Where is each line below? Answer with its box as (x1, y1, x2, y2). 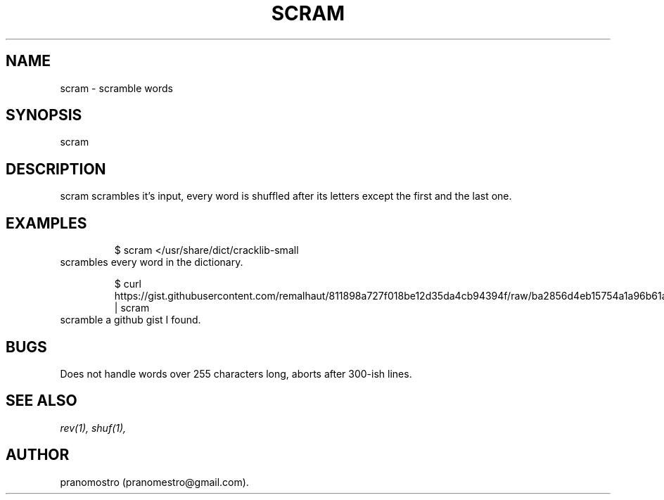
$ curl (114, 278, 141, 290)
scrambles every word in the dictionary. (60, 256, 243, 269)
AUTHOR (6, 446, 70, 464)
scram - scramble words (60, 82, 173, 94)
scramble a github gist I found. (60, 314, 201, 326)
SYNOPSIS (6, 106, 82, 124)
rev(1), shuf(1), (60, 421, 127, 434)
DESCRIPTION (6, 160, 106, 178)
